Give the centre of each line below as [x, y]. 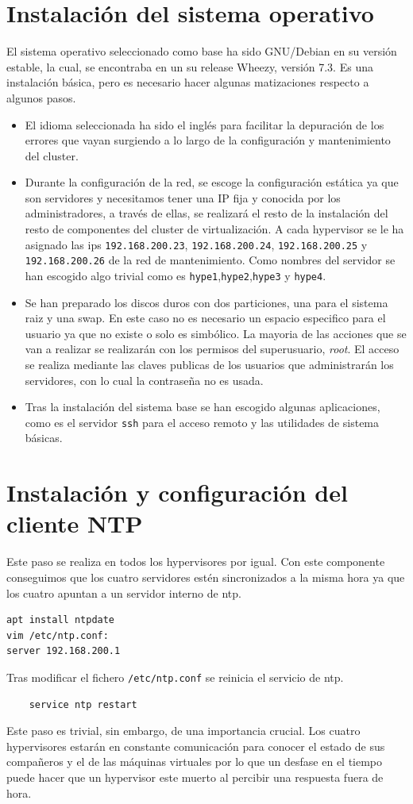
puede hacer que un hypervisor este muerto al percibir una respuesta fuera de [195, 777]
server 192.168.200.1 [64, 651]
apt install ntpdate [61, 620]
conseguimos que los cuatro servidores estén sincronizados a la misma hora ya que [206, 577]
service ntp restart [83, 704]
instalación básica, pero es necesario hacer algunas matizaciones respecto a [188, 82]
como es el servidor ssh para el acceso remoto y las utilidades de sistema [202, 422]
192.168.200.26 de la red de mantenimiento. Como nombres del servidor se [210, 260]
